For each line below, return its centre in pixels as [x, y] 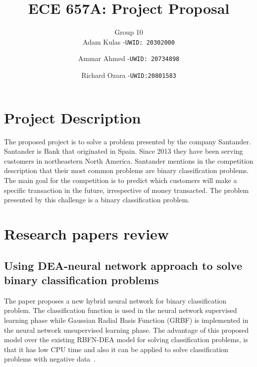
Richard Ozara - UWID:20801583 [129, 75]
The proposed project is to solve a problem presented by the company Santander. [128, 141]
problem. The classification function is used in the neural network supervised [121, 310]
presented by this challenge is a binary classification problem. [97, 200]
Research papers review [87, 233]
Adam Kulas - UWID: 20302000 [129, 41]
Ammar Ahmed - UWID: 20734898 [129, 58]
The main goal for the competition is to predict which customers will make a [121, 180]
